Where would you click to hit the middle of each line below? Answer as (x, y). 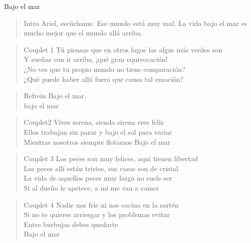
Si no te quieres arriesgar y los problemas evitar (97, 214)
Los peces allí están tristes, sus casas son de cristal (101, 168)
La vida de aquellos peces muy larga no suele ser (98, 178)
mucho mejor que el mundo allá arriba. (83, 33)
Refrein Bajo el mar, (55, 96)
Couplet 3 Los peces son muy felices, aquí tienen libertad (111, 158)
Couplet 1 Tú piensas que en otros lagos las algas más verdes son (123, 49)
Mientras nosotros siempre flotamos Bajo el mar (97, 141)
